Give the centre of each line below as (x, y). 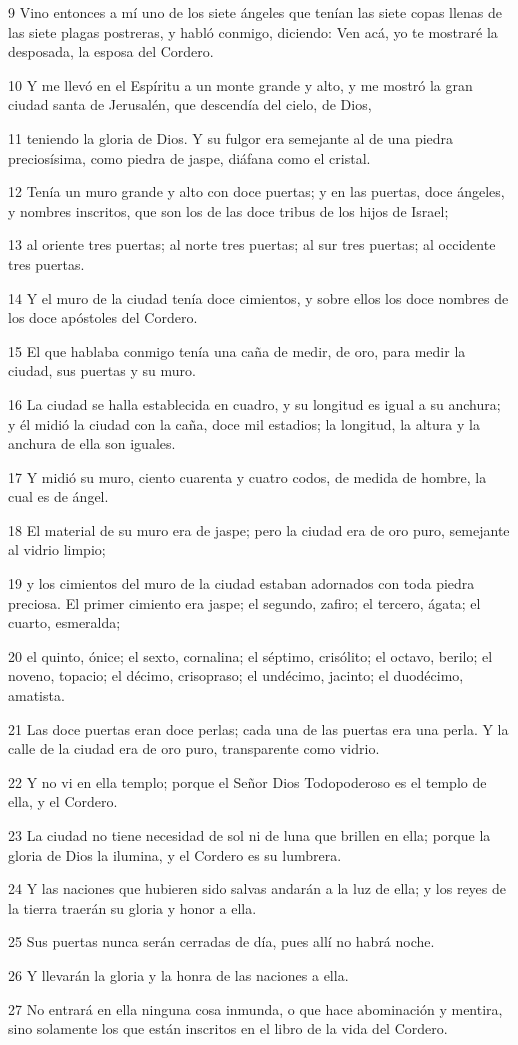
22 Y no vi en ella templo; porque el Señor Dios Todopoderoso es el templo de (247, 781)
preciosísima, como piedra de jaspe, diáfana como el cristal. (189, 157)
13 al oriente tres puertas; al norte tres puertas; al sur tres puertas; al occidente (252, 244)
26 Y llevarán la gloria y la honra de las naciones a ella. (178, 974)
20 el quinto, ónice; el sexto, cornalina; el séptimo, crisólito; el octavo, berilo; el (250, 655)
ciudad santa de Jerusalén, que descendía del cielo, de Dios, (190, 104)
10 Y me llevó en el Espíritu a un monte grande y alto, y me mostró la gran (240, 84)
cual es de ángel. (58, 496)
